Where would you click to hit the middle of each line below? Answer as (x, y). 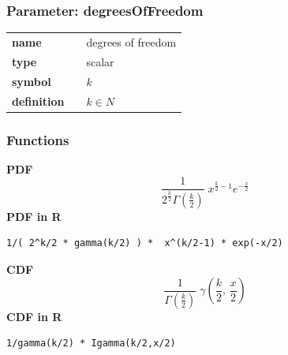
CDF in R (34, 316)
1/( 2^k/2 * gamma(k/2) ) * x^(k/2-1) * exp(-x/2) (145, 243)
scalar (100, 61)
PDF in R (34, 216)
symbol (32, 81)
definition (38, 101)
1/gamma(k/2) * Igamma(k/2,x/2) (91, 344)
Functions (38, 139)
